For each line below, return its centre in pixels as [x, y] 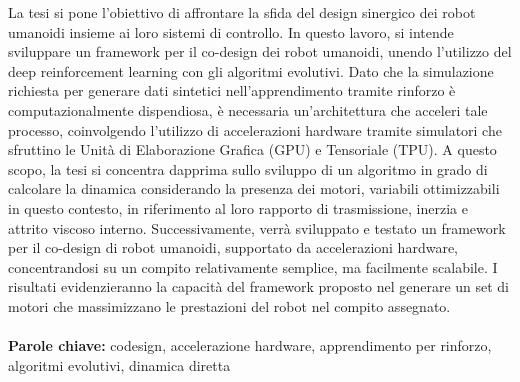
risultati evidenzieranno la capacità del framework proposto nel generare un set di [259, 286]
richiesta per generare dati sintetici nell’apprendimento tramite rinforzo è [232, 90]
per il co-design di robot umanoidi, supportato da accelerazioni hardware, [233, 247]
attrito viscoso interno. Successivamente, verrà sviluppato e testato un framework [257, 227]
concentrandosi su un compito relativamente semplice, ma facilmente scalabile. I [253, 266]
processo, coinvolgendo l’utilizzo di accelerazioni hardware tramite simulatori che [255, 129]
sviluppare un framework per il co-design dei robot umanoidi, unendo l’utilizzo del [260, 51]
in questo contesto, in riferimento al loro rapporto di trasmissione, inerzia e [238, 207]
